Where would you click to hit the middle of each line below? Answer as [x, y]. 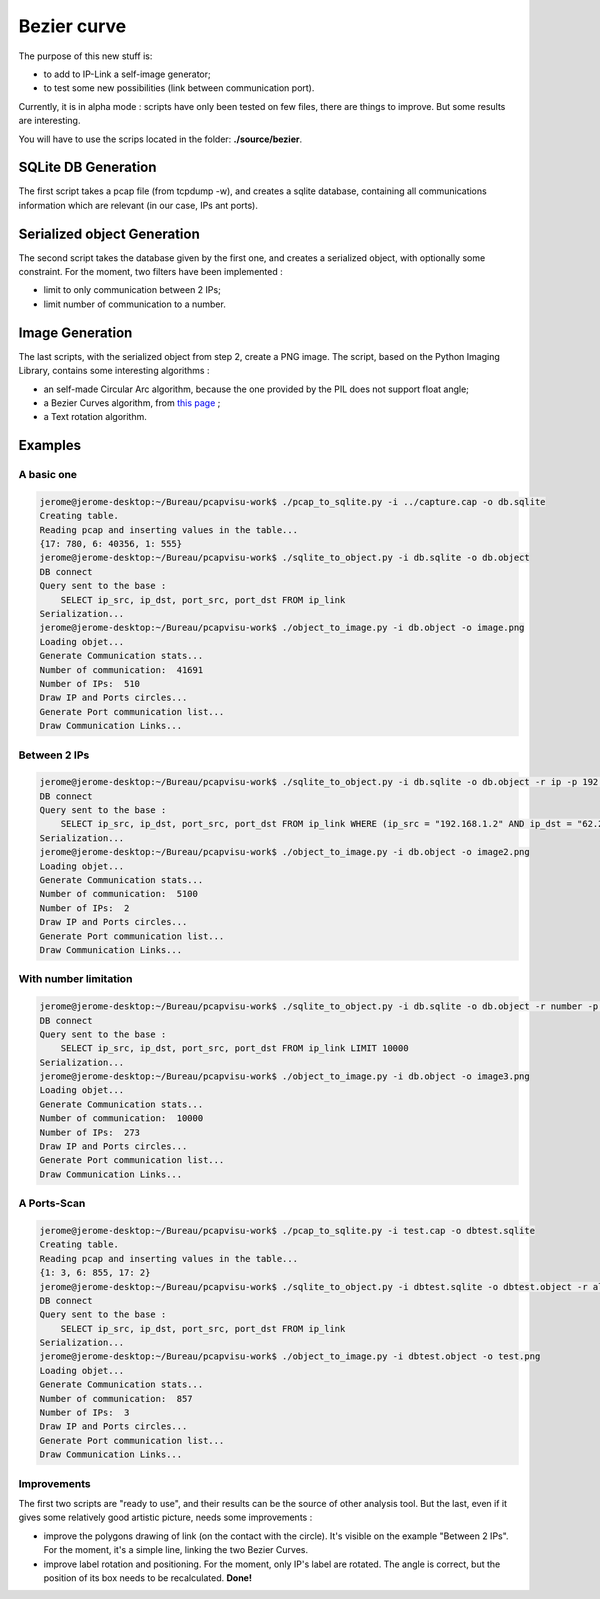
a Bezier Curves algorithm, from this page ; [132, 402]
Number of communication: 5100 [119, 894]
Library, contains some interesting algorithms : [114, 371]
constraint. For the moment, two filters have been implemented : [151, 272]
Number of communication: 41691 [121, 669]
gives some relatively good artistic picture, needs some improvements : [165, 1517]
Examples [50, 445]
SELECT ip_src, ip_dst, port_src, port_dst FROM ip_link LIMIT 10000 [234, 1048]
